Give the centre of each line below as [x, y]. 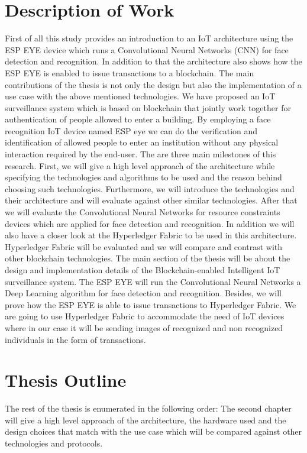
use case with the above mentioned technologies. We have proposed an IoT [140, 96]
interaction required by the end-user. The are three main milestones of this [140, 154]
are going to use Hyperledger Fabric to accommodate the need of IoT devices [145, 316]
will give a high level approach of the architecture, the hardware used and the [146, 420]
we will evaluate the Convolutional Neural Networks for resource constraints [143, 212]
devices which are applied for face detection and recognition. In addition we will [150, 223]
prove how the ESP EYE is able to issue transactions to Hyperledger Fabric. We [151, 304]
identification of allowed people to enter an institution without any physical [142, 142]
